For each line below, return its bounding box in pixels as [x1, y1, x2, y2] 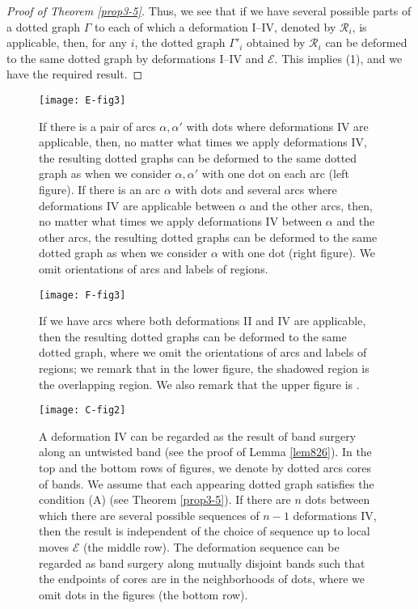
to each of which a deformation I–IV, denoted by [95, 18, 336, 35]
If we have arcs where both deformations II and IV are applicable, [39, 312, 366, 329]
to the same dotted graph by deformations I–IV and [6, 49, 264, 66]
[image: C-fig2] [39, 404, 126, 417]
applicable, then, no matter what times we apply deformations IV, [39, 133, 367, 150]
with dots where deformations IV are [186, 117, 369, 134]
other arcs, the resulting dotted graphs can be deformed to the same [39, 228, 378, 245]
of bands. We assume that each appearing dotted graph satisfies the [39, 475, 374, 492]
